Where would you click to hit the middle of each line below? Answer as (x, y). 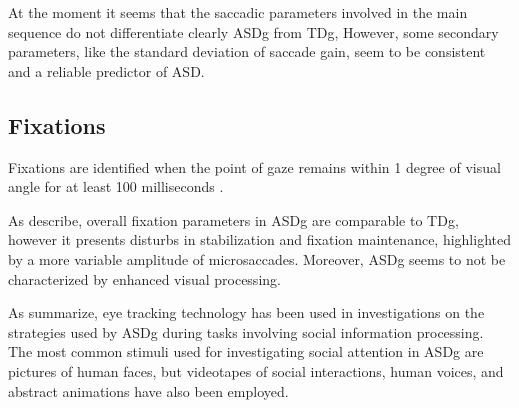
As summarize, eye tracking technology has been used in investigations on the (246, 312)
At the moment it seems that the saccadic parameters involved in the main (238, 12)
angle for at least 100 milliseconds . (116, 186)
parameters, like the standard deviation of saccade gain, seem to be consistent (247, 51)
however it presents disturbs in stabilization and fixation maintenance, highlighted (259, 239)
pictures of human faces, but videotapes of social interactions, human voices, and (256, 370)
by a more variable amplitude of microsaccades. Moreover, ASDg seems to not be (257, 258)
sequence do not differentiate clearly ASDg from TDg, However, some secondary (253, 31)
